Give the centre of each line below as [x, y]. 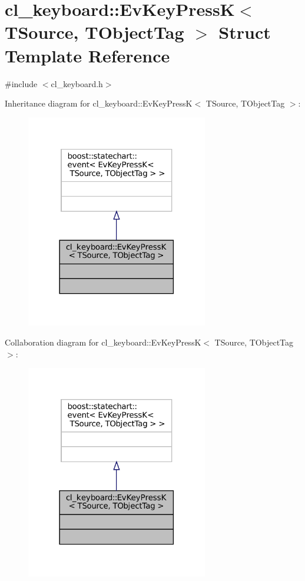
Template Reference [87, 55]
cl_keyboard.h [77, 83]
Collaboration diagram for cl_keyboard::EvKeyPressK [103, 342]
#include [21, 83]
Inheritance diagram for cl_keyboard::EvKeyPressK [99, 103]
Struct [245, 32]
